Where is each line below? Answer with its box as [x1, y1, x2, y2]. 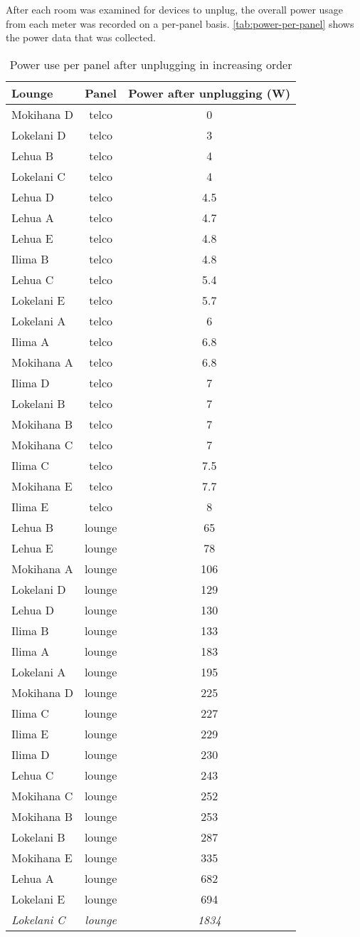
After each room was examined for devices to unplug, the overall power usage [6, 2, 344, 16]
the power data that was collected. [6, 30, 156, 45]
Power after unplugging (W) [128, 84, 291, 101]
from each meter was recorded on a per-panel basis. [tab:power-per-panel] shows [6, 16, 354, 31]
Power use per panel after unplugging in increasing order [9, 56, 292, 73]
